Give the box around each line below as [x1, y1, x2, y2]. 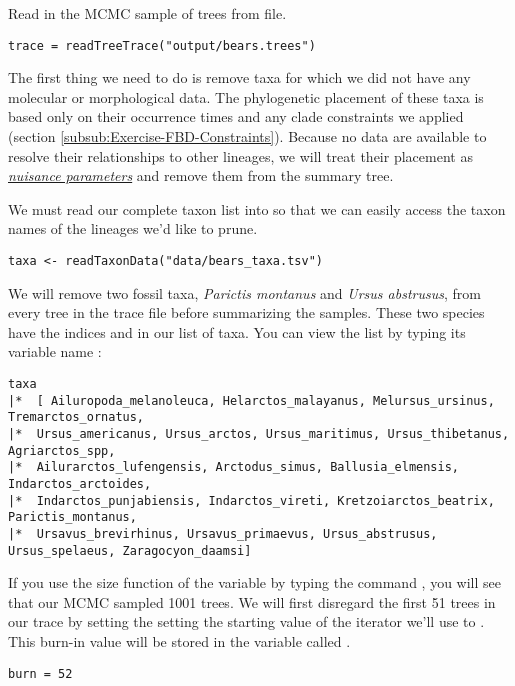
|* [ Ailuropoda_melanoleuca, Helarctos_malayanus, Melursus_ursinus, [8, 393, 495, 408]
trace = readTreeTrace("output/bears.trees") [8, 38, 316, 53]
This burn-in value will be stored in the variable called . [8, 631, 351, 652]
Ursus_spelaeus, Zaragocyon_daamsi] [8, 543, 252, 558]
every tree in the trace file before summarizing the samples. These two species [8, 302, 485, 323]
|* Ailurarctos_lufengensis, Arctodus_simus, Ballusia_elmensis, [8, 460, 460, 475]
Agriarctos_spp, [8, 443, 116, 458]
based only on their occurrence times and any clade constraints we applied [8, 106, 464, 127]
